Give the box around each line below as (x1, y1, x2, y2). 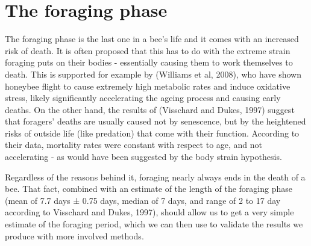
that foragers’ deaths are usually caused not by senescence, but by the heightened (5, 115, 306, 128)
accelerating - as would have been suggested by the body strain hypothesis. (5, 150, 282, 163)
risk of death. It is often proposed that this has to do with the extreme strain (5, 44, 291, 57)
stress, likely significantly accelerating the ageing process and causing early (5, 91, 281, 104)
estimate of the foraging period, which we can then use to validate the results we (5, 218, 303, 230)
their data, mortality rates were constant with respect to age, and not (5, 138, 263, 151)
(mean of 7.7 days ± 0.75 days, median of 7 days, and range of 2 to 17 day (5, 194, 281, 206)
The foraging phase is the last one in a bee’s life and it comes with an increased (5, 32, 299, 45)
